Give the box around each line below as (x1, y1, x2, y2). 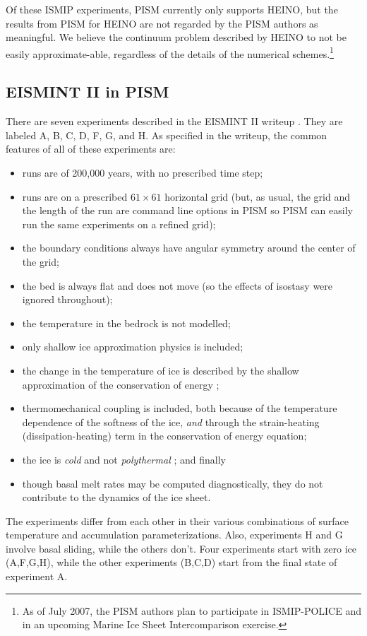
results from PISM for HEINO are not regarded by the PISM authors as (6, 16, 318, 30)
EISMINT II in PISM (6, 81, 169, 102)
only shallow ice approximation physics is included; (22, 339, 243, 354)
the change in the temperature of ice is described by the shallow (22, 363, 299, 377)
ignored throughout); (22, 292, 113, 307)
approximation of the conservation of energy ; (22, 377, 219, 391)
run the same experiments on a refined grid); (22, 216, 216, 231)
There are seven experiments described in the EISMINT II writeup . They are (6, 114, 343, 129)
